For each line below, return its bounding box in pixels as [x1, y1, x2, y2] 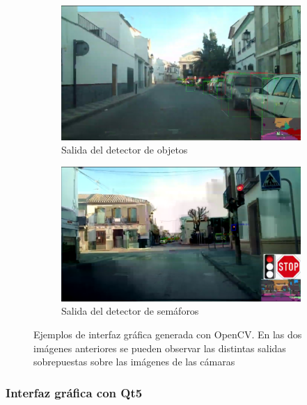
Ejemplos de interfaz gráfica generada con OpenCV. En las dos [33, 327, 302, 342]
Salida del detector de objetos [61, 142, 188, 157]
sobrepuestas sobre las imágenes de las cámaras [33, 354, 235, 369]
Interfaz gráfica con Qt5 [6, 383, 143, 401]
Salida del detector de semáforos [61, 304, 199, 318]
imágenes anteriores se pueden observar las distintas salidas [33, 340, 286, 355]
